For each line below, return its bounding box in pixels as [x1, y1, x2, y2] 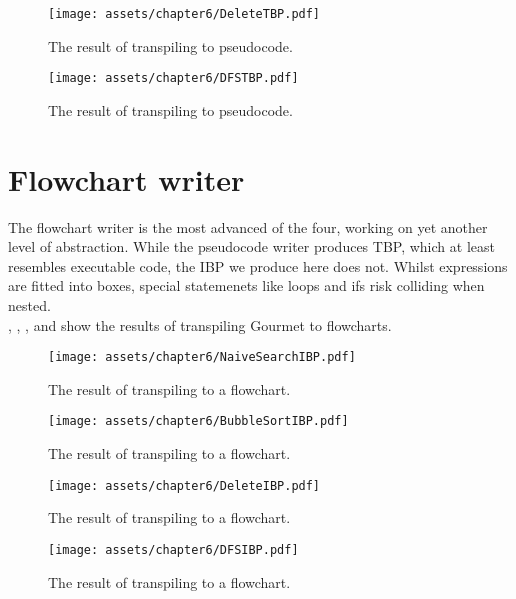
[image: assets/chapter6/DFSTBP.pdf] [48, 71, 299, 86]
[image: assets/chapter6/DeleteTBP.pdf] [48, 7, 321, 21]
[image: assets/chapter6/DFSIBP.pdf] [48, 542, 299, 557]
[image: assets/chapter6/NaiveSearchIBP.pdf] [48, 350, 356, 365]
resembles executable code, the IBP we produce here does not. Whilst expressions [8, 255, 508, 276]
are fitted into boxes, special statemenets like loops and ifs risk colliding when [8, 275, 485, 296]
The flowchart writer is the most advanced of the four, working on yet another [8, 216, 488, 237]
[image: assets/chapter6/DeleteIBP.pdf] [48, 478, 321, 493]
